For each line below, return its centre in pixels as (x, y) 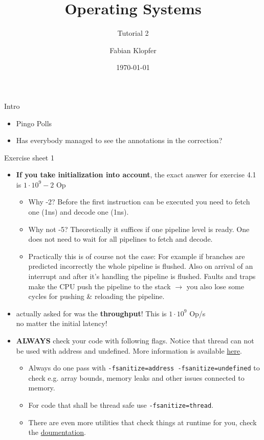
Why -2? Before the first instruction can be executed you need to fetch (139, 202)
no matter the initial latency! (62, 323)
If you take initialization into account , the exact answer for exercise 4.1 (136, 175)
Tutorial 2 (133, 33)
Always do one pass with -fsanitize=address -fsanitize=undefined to (144, 368)
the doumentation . (57, 432)
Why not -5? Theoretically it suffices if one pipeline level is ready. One (139, 229)
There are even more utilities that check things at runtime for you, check (142, 422)
